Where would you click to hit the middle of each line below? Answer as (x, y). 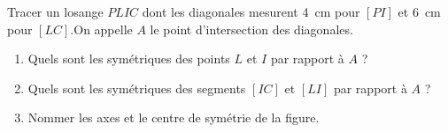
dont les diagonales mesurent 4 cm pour (251, 11)
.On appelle (101, 29)
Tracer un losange (55, 11)
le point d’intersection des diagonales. (251, 29)
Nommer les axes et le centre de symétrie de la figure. (174, 117)
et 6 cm (419, 11)
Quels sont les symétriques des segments (137, 88)
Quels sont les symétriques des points (129, 59)
